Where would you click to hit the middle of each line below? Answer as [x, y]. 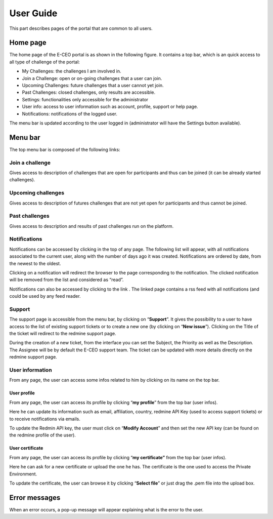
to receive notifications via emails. [45, 419]
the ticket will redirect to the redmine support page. [63, 334]
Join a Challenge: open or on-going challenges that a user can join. [92, 78]
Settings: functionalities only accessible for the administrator [85, 99]
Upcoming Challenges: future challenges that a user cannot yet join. [93, 86]
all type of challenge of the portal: [45, 62]
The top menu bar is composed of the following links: [65, 149]
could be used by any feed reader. [45, 296]
